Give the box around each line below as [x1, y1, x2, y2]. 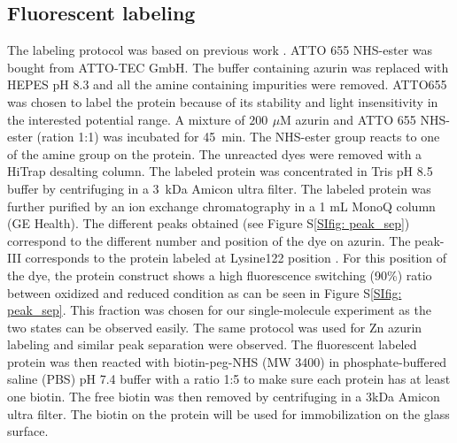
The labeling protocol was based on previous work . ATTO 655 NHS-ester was [7, 41, 433, 59]
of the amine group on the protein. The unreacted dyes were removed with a [7, 144, 422, 163]
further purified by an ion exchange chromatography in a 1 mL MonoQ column [7, 196, 436, 215]
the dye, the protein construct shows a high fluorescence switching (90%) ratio [7, 265, 432, 284]
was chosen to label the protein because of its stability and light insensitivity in [7, 92, 438, 111]
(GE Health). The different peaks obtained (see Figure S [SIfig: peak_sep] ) [7, 214, 410, 233]
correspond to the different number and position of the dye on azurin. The [7, 231, 411, 249]
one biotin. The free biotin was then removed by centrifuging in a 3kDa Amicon [7, 387, 440, 406]
